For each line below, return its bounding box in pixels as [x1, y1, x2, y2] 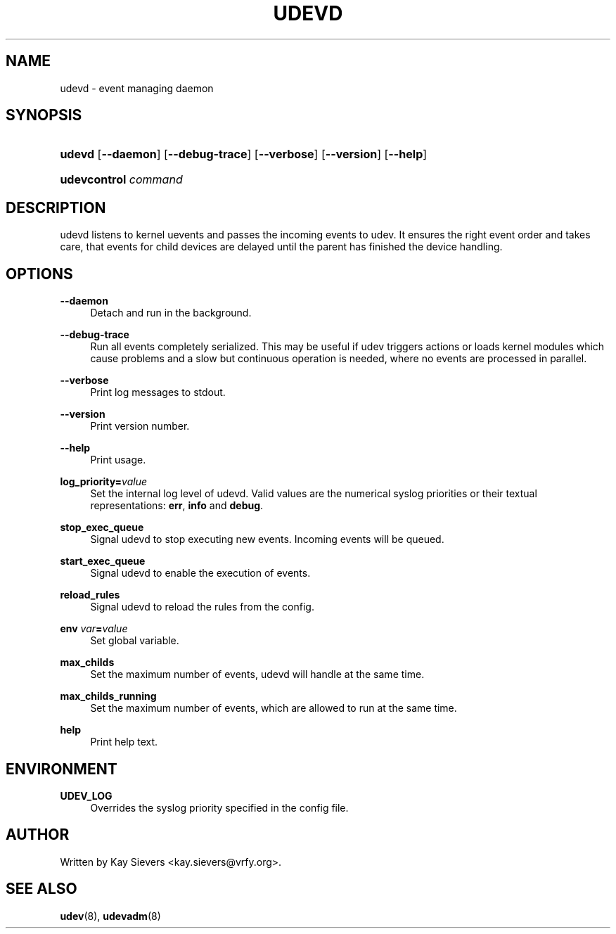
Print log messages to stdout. [90, 386, 226, 399]
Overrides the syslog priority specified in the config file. [90, 801, 349, 814]
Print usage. [90, 454, 146, 466]
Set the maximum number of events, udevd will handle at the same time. [90, 668, 425, 681]
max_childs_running [60, 690, 157, 703]
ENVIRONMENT [6, 760, 117, 778]
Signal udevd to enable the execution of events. [90, 567, 311, 580]
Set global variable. [90, 634, 179, 647]
